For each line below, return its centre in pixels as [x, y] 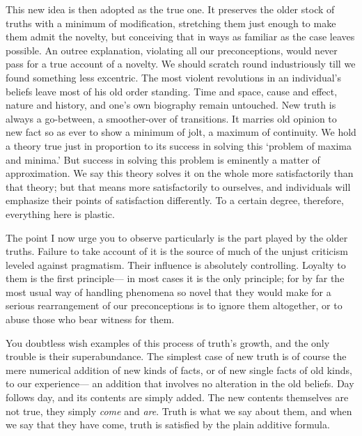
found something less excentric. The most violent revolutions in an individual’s [174, 77]
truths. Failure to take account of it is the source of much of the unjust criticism [177, 251]
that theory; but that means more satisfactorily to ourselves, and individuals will [178, 186]
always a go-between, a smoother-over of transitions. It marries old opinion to [171, 118]
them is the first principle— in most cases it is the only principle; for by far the [175, 278]
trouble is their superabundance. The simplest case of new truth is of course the [176, 356]
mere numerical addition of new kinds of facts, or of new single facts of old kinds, [179, 369]
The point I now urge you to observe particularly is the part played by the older [177, 237]
